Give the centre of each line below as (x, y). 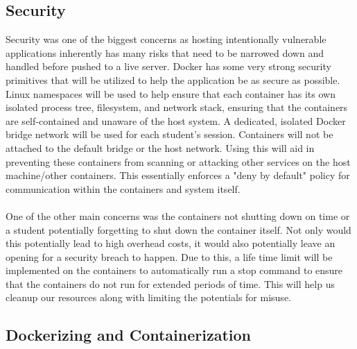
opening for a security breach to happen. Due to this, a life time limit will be (169, 256)
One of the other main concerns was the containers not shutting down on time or (178, 215)
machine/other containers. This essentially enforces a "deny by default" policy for (178, 175)
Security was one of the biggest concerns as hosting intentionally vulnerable (166, 39)
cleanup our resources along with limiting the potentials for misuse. (148, 297)
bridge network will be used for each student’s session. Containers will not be (169, 134)
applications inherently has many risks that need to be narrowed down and (165, 52)
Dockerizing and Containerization (128, 335)
